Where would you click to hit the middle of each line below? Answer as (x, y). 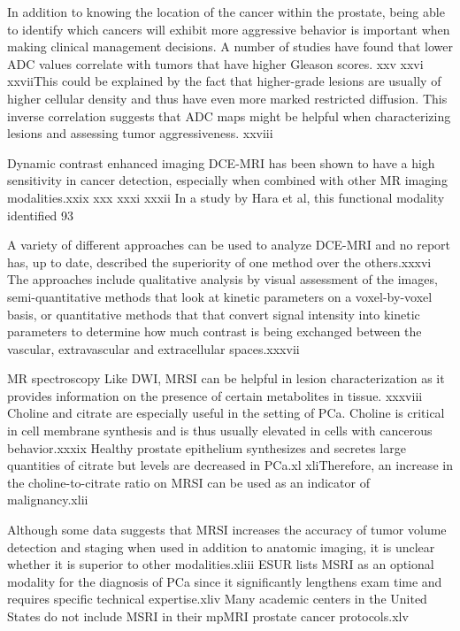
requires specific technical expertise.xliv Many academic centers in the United (217, 599)
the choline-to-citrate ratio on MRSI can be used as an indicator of (188, 482)
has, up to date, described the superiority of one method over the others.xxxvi (219, 262)
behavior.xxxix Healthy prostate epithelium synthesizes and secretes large (207, 447)
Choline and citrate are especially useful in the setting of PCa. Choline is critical (226, 413)
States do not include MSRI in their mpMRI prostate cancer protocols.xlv (208, 616)
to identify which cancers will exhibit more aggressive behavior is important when (229, 29)
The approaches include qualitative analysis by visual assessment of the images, (222, 279)
